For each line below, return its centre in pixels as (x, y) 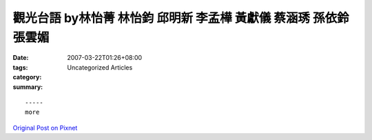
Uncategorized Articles (100, 67)
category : (27, 77)
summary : (28, 87)
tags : (20, 67)
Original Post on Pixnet (45, 128)
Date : (21, 58)
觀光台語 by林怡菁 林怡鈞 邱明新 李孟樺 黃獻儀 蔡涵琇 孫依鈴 (181, 18)
